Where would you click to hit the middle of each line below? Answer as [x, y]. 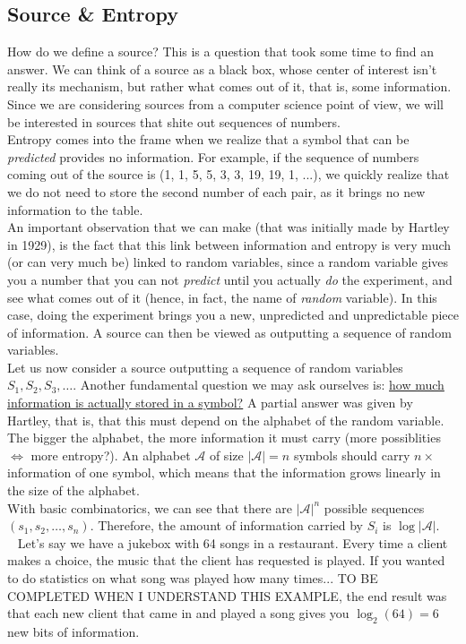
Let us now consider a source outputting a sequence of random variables [205, 367]
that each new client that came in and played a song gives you [178, 613]
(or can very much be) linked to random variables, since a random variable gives [228, 262]
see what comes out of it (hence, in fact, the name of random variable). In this [222, 297]
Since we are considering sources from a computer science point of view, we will [225, 103]
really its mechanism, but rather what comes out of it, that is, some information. [229, 86]
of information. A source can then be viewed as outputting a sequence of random [229, 332]
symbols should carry [352, 455]
